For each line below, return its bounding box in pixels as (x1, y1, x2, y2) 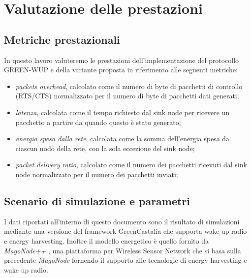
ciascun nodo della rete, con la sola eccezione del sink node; (15, 143, 195, 153)
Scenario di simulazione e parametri (4, 193, 190, 208)
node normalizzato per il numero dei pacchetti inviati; (15, 169, 178, 179)
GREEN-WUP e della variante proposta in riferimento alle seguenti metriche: (4, 64, 238, 75)
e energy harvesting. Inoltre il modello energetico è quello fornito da (4, 235, 209, 246)
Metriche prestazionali (4, 31, 120, 47)
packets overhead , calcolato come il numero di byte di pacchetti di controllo (15, 81, 243, 91)
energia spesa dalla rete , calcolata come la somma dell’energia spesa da (15, 133, 230, 144)
